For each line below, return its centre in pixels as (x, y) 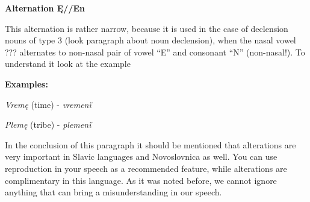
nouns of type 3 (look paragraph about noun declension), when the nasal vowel (150, 40)
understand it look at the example (68, 64)
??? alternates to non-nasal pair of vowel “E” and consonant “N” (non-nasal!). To (155, 52)
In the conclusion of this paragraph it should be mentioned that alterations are (150, 144)
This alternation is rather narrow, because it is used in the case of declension (147, 28)
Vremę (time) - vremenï (48, 104)
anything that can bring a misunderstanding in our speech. (113, 192)
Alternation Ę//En (45, 8)
